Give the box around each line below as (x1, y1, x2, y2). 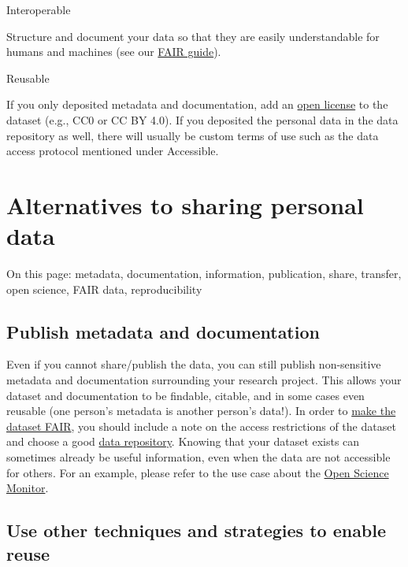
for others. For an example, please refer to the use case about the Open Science (6, 464, 389, 480)
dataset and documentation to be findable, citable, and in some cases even (6, 387, 365, 403)
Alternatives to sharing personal (6, 188, 364, 220)
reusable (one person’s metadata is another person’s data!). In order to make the (6, 402, 396, 419)
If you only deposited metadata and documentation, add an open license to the (6, 96, 388, 113)
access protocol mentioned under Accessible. (6, 143, 219, 159)
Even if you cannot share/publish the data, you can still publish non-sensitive (6, 356, 381, 372)
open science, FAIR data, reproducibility (6, 280, 202, 297)
